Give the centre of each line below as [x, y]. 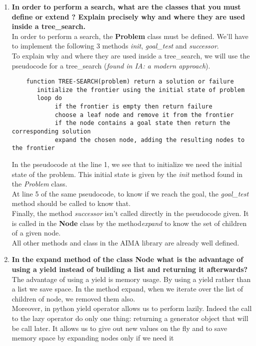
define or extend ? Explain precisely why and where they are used [128, 16]
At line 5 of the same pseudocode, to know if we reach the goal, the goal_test [130, 193]
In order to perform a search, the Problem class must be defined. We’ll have [130, 36]
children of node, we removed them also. [73, 298]
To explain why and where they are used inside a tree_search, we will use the [131, 55]
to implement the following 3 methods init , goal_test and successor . [115, 46]
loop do [49, 98]
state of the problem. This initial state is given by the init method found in [127, 174]
